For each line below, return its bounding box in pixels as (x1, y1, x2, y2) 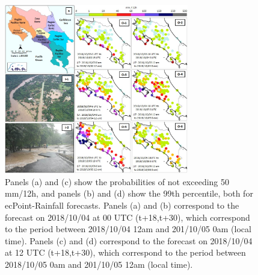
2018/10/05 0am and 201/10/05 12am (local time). (5, 258, 193, 270)
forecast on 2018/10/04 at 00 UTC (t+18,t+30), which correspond (5, 210, 250, 223)
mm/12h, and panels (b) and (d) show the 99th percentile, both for (5, 187, 253, 200)
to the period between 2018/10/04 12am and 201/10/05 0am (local (5, 223, 251, 235)
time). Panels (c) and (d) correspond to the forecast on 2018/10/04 (5, 234, 253, 247)
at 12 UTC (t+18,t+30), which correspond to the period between (5, 246, 246, 259)
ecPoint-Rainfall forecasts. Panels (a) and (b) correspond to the (5, 198, 239, 211)
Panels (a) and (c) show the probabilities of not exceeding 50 (5, 175, 230, 188)
